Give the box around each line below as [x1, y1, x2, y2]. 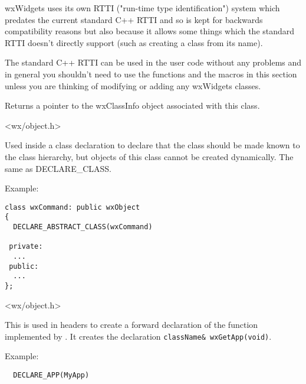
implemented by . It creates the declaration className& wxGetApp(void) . [5, 330, 272, 342]
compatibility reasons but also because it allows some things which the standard [5, 25, 295, 37]
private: [9, 242, 43, 251]
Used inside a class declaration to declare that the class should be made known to [5, 139, 300, 151]
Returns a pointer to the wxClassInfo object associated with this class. [5, 99, 260, 112]
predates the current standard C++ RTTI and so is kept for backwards [5, 13, 263, 25]
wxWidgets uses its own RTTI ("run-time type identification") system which [5, 2, 280, 14]
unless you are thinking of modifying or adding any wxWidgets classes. [5, 79, 261, 92]
